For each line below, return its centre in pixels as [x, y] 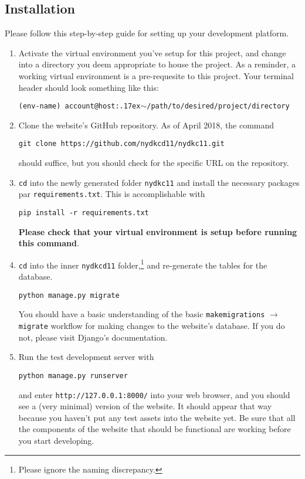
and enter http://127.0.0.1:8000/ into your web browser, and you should [154, 394]
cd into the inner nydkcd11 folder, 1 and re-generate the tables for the [143, 264]
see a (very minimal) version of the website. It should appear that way [145, 406]
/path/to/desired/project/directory [218, 106]
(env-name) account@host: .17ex [79, 106]
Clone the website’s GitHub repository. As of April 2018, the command [146, 125]
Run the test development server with [86, 357]
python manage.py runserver [73, 376]
